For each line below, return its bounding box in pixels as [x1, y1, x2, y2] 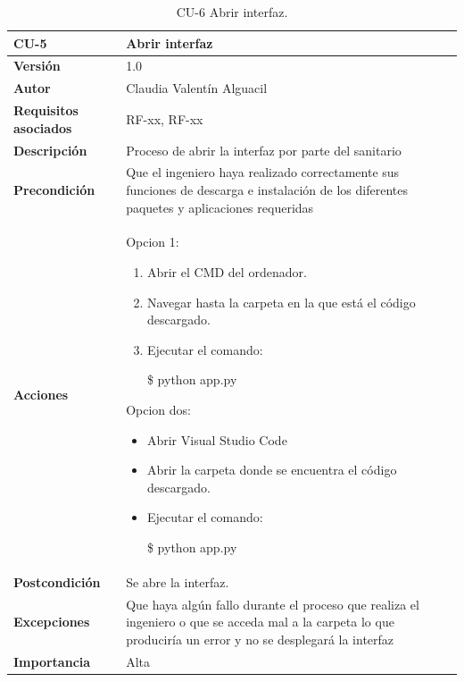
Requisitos [13, 101, 79, 120]
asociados [13, 118, 72, 137]
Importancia [13, 652, 91, 670]
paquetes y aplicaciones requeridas [126, 198, 314, 216]
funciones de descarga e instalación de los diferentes [126, 181, 408, 198]
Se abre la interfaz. [126, 572, 229, 591]
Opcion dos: [126, 400, 191, 418]
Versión [13, 56, 61, 75]
